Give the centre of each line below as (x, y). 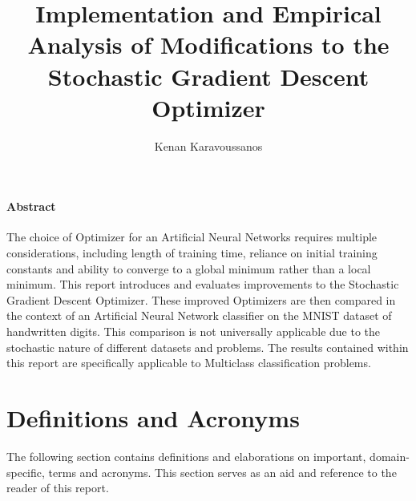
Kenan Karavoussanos (208, 145)
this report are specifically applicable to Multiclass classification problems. (189, 363)
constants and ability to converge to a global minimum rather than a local (189, 268)
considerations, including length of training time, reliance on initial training (192, 253)
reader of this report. (58, 488)
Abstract (31, 206)
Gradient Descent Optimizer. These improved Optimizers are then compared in (201, 299)
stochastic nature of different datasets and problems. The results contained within (208, 347)
